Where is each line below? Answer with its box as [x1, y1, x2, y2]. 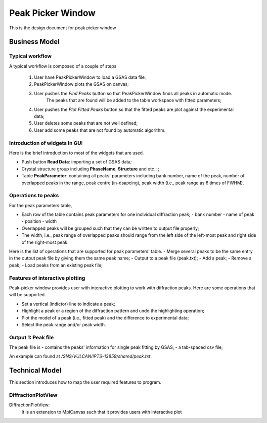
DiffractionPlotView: [9, 402, 50, 408]
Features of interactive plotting [9, 274, 86, 281]
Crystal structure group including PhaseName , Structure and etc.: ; [21, 166, 160, 172]
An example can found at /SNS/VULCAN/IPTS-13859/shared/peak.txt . [9, 353, 152, 359]
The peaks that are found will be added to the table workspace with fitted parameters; [46, 97, 222, 104]
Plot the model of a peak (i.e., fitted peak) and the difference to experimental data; [21, 315, 189, 320]
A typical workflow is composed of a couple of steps [9, 63, 117, 69]
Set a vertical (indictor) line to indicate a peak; [21, 301, 116, 307]
